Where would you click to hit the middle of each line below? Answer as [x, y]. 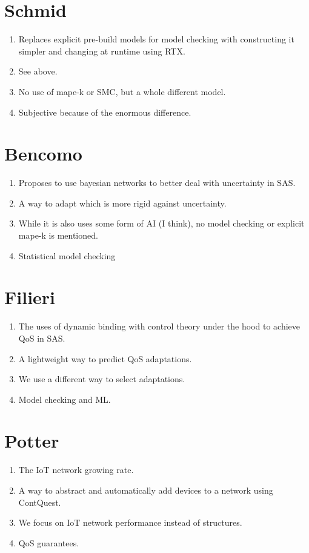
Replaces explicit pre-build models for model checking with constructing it [156, 39]
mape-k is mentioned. [58, 235]
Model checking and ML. [65, 399]
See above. [38, 71]
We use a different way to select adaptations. [102, 379]
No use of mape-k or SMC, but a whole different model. [122, 91]
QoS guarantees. [49, 542]
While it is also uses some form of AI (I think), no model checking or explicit [161, 223]
